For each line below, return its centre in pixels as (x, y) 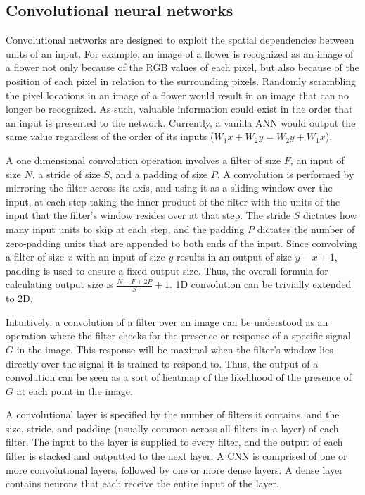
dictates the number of (306, 228)
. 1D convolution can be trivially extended (260, 284)
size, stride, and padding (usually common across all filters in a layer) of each (172, 428)
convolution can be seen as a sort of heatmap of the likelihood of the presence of (179, 377)
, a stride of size (66, 174)
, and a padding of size (159, 174)
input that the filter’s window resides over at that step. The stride (148, 215)
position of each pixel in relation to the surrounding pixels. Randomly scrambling (181, 81)
